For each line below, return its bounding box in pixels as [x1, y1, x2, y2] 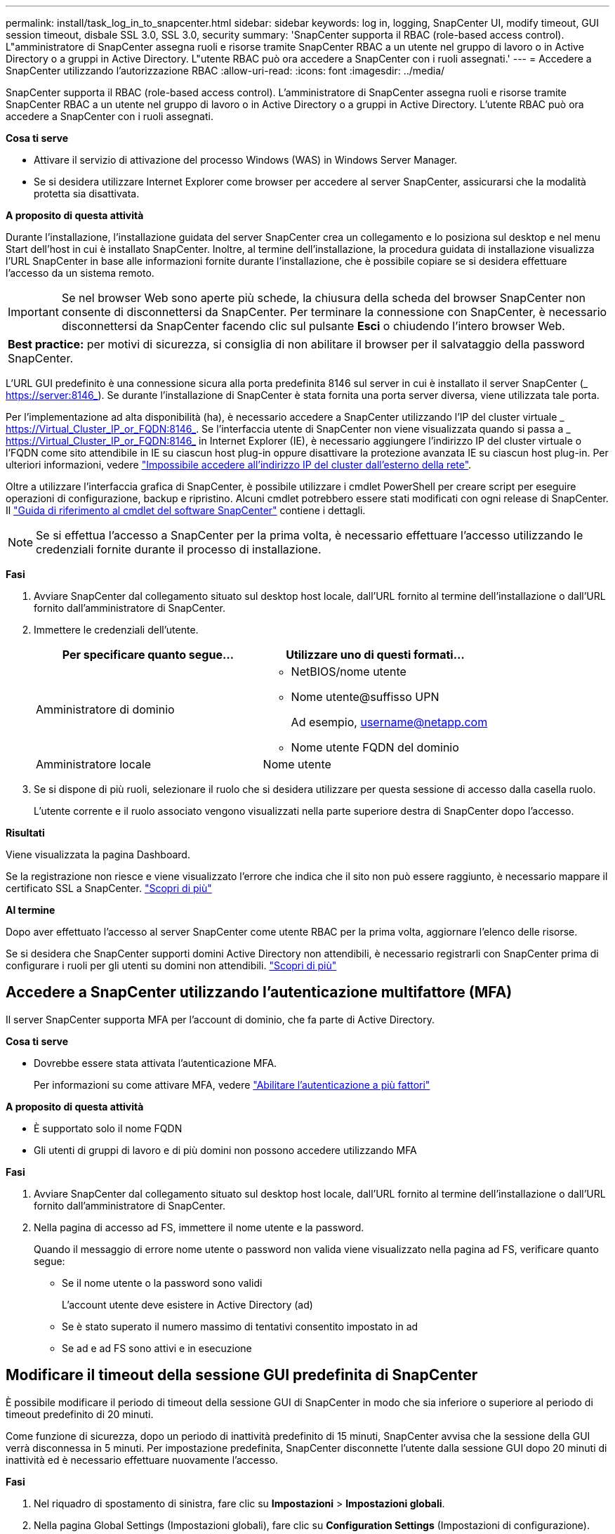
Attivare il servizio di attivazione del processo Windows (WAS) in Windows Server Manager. [34, 154, 458, 166]
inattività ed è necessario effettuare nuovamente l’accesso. [6, 1453, 279, 1466]
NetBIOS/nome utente [291, 664, 406, 678]
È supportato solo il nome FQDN [34, 1122, 183, 1134]
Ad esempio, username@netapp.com [291, 715, 488, 729]
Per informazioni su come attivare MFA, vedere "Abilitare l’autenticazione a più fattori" [34, 1078, 430, 1091]
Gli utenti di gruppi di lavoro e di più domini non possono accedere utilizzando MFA [34, 1143, 417, 1156]
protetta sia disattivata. [34, 188, 140, 199]
